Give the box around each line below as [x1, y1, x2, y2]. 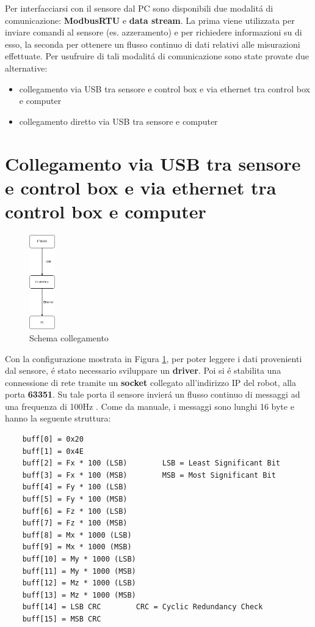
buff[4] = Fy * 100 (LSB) [22, 483, 128, 492]
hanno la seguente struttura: [5, 412, 111, 425]
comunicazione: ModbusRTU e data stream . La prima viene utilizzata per [5, 13, 295, 26]
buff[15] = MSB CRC [22, 614, 101, 623]
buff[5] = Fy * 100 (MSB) [22, 495, 128, 504]
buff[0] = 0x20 [22, 435, 84, 444]
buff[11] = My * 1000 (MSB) [22, 566, 136, 576]
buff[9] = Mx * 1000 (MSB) [22, 543, 132, 552]
